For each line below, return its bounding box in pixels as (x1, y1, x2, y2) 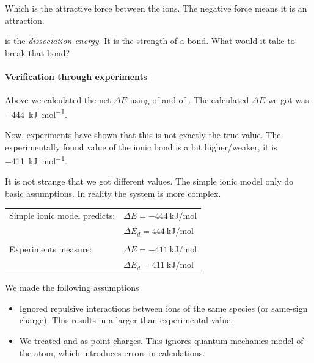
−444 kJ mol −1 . (5, 106, 67, 120)
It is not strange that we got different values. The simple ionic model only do (5, 175, 294, 188)
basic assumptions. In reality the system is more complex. (5, 187, 221, 200)
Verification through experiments (5, 70, 148, 82)
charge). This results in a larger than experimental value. (19, 313, 233, 326)
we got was (268, 94, 309, 106)
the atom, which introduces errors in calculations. (19, 346, 205, 359)
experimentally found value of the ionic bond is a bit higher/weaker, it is (5, 140, 277, 153)
